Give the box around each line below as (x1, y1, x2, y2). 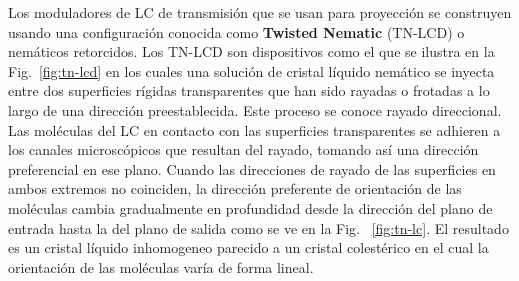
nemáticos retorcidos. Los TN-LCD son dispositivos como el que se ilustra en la (8, 41, 495, 62)
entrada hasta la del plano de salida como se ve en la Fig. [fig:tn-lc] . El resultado (8, 217, 509, 238)
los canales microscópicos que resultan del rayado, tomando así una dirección (8, 139, 479, 160)
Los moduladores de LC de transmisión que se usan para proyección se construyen (8, 2, 512, 22)
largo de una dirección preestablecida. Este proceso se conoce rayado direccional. (8, 99, 502, 120)
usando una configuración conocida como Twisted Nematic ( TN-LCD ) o (8, 21, 465, 42)
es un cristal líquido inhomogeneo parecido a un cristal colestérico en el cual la (8, 237, 489, 258)
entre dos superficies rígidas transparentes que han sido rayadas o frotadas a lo (8, 80, 490, 101)
